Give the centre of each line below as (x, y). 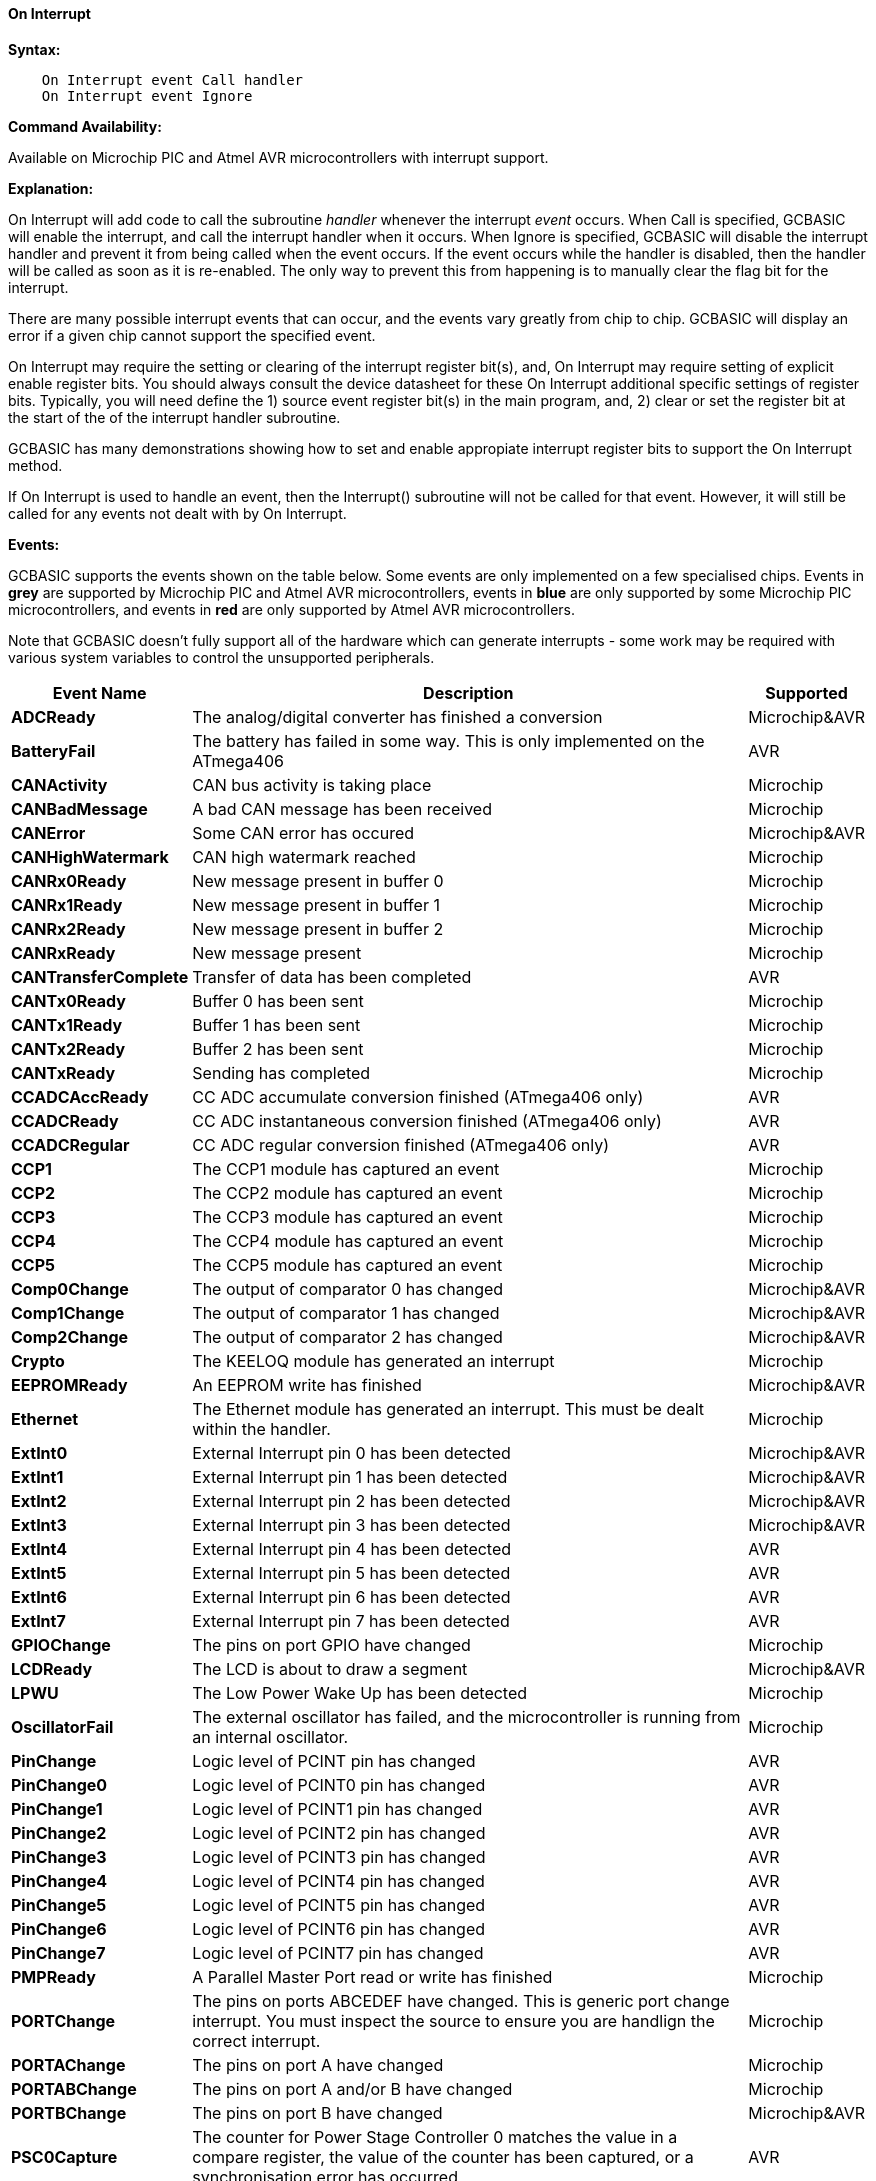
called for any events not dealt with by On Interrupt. (177, 513)
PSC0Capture (64, 2156)
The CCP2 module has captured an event (347, 1192)
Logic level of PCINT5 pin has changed (339, 1904)
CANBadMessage (79, 808)
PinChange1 (57, 1808)
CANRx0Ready (69, 880)
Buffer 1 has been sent (276, 1024)
